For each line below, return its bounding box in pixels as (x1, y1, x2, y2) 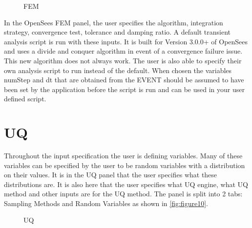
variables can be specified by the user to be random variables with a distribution (4, 160, 245, 170)
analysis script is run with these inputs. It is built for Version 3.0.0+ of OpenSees (4, 36, 248, 46)
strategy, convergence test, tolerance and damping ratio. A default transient (4, 27, 231, 37)
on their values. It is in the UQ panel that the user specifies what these (4, 170, 217, 180)
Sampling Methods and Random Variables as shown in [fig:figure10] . (4, 198, 208, 209)
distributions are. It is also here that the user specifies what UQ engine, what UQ (4, 179, 249, 189)
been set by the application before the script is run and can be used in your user (4, 84, 245, 94)
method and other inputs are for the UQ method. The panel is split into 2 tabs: (4, 189, 243, 199)
